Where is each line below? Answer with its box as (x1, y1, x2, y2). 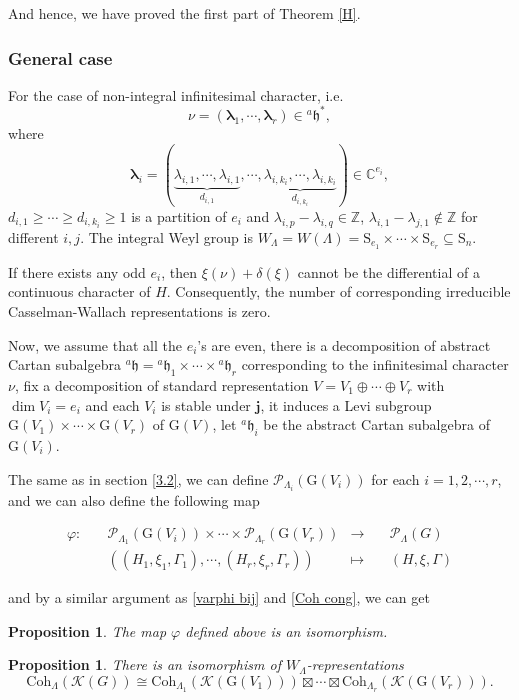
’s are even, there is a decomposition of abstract (197, 334, 491, 355)
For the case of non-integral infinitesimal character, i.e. (8, 84, 344, 105)
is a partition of (131, 205, 227, 226)
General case (8, 45, 113, 70)
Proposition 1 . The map (8, 620, 167, 641)
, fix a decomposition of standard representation (14, 374, 309, 395)
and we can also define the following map (8, 489, 260, 510)
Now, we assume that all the (8, 334, 182, 355)
